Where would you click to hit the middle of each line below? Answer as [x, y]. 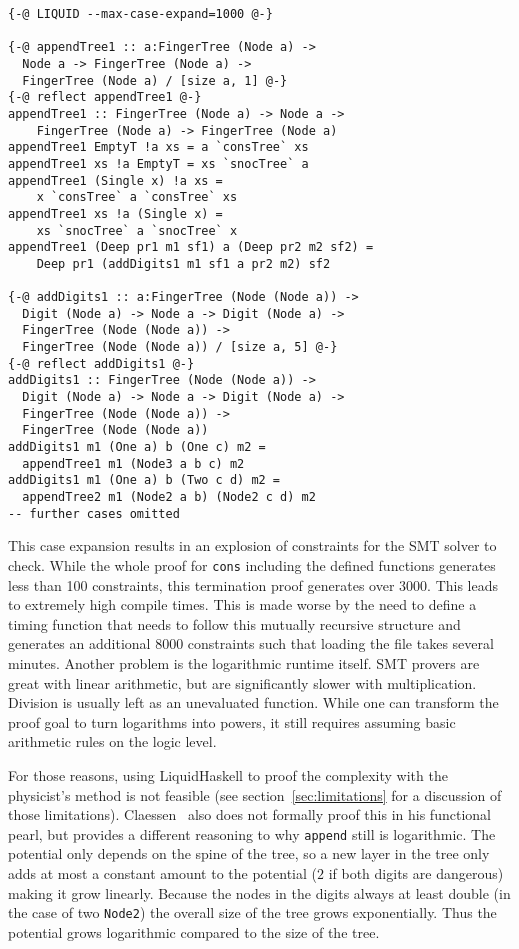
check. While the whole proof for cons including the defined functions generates [252, 564]
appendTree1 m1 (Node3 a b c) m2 [133, 463]
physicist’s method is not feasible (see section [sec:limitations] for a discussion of [255, 794]
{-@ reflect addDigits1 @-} [101, 363]
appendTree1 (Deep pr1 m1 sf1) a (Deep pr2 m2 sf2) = [191, 247]
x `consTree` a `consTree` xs [137, 197]
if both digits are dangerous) [416, 872]
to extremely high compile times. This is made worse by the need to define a [242, 604]
